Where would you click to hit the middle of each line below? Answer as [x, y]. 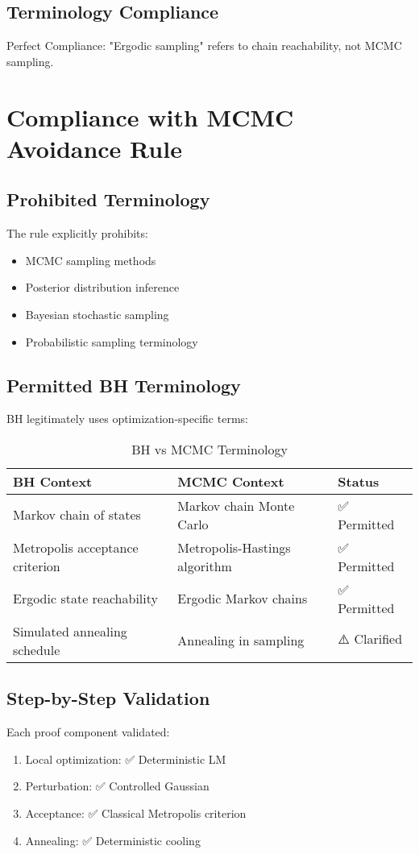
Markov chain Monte [236, 505]
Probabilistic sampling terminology [112, 341]
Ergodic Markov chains [243, 599]
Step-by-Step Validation [108, 698]
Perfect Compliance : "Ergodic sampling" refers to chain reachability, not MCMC [204, 46]
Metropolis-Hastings [234, 547]
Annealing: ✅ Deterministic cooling [113, 840]
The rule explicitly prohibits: [77, 233]
